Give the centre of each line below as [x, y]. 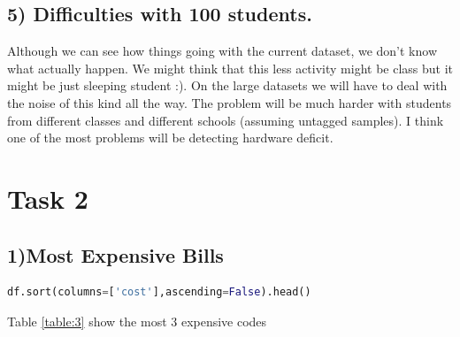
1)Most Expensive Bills [115, 254]
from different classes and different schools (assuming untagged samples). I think [226, 120]
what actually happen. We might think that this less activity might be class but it [230, 68]
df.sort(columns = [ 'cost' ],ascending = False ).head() [159, 292]
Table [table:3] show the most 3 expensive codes [137, 321]
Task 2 [48, 198]
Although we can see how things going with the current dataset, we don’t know [222, 51]
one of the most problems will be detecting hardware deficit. [170, 138]
